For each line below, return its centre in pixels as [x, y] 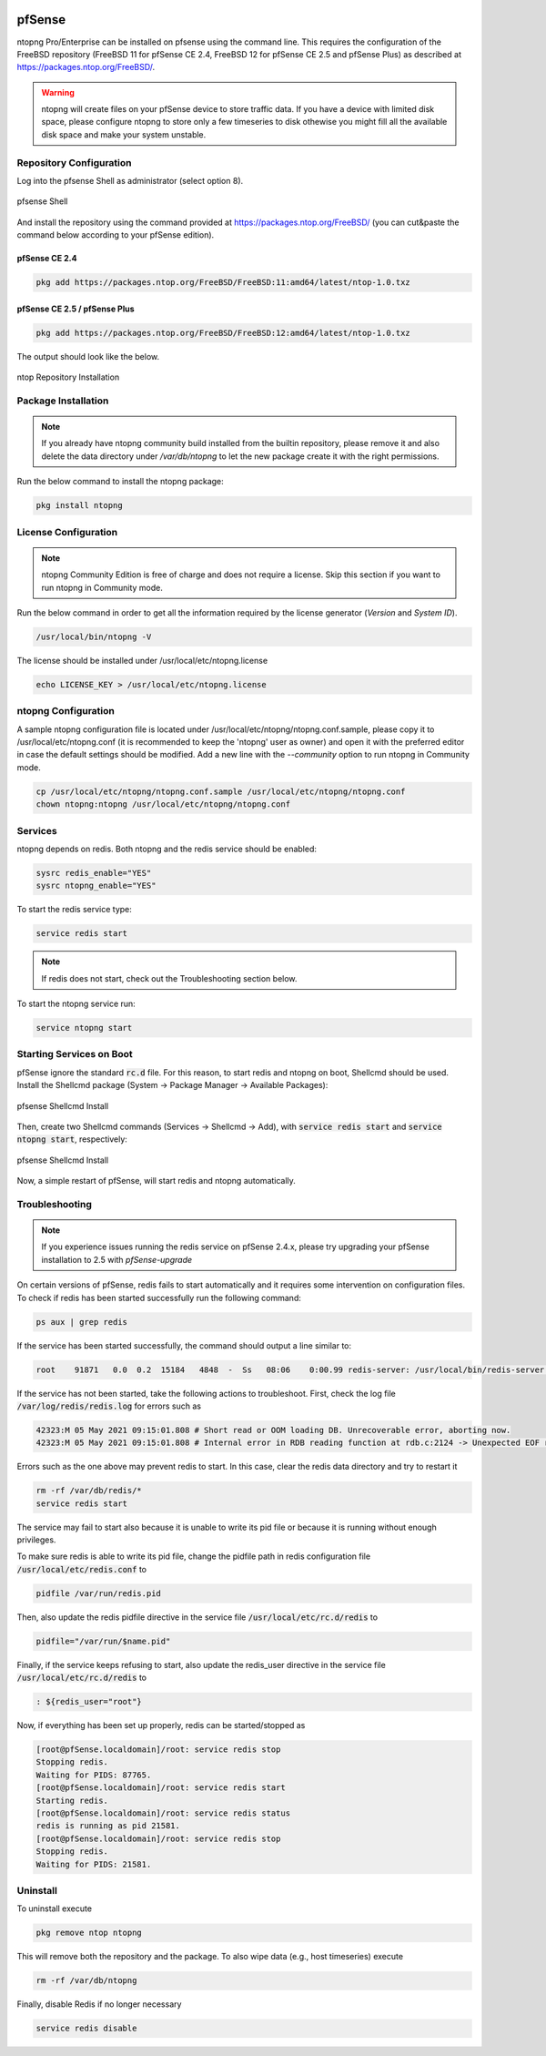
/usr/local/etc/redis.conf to [82, 1569]
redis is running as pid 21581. [108, 1826]
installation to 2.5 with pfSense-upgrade [117, 1259]
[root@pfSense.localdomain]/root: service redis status [163, 1813]
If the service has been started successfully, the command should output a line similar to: [184, 1345]
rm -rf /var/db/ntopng [86, 1981]
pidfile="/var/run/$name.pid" [103, 1641]
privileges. [36, 1540]
